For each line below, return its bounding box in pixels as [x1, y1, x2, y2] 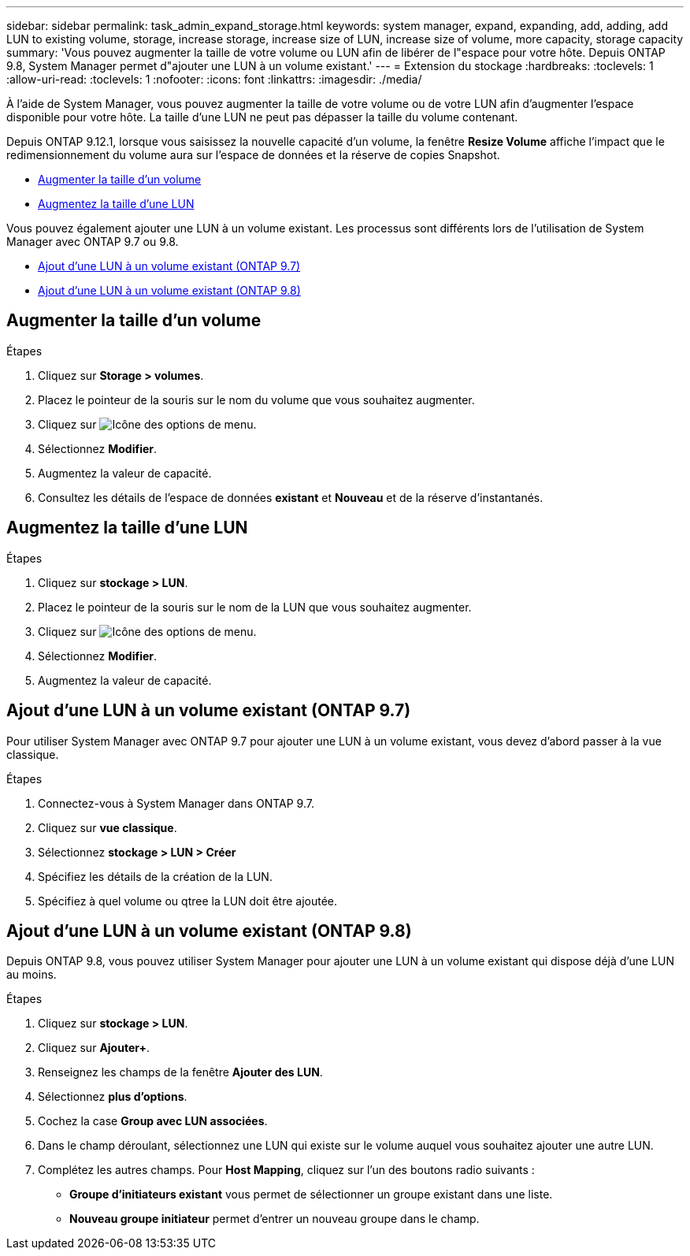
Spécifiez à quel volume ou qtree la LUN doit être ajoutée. [38, 894, 338, 908]
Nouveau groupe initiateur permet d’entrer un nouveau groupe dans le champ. [69, 1212, 480, 1226]
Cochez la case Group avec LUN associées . [38, 1114, 268, 1128]
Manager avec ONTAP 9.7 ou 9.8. [6, 235, 179, 248]
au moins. [6, 968, 57, 982]
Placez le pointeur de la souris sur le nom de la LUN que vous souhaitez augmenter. [38, 600, 472, 614]
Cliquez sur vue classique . [38, 820, 177, 834]
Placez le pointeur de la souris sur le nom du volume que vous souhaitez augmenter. [38, 392, 475, 407]
